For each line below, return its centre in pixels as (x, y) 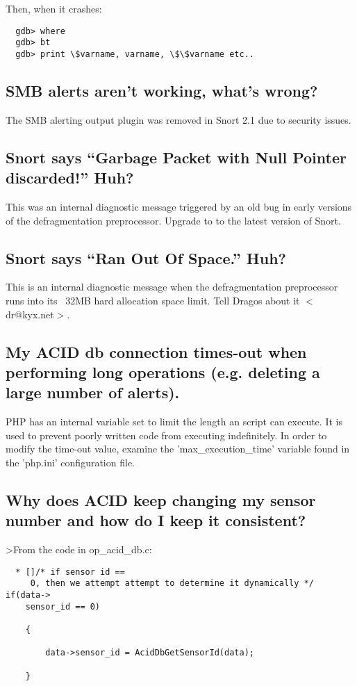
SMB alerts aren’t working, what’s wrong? (162, 90)
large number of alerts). (93, 392)
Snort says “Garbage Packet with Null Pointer (176, 157)
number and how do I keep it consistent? (156, 520)
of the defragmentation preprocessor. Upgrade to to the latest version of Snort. (173, 220)
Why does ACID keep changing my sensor (161, 499)
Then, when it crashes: (54, 8)
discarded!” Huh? (70, 178)
